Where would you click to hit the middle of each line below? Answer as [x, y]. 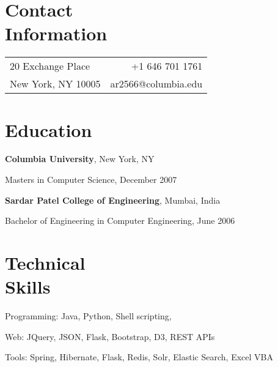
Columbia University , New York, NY [80, 159]
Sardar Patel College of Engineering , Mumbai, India [113, 200]
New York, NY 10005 [55, 84]
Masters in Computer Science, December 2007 [91, 180]
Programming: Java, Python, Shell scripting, [88, 316]
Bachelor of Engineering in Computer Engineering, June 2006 [120, 221]
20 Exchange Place [50, 66]
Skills [28, 287]
